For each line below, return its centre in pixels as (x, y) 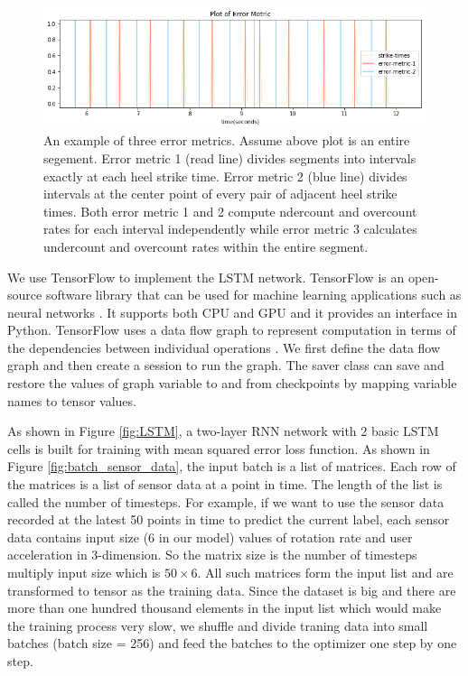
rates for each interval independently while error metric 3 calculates (230, 229)
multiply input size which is (84, 573)
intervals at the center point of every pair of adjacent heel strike (220, 194)
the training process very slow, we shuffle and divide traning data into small (218, 625)
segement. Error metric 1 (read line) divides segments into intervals (230, 157)
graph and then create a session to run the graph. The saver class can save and (226, 365)
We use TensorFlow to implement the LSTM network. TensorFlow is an (206, 277)
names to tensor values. (72, 400)
